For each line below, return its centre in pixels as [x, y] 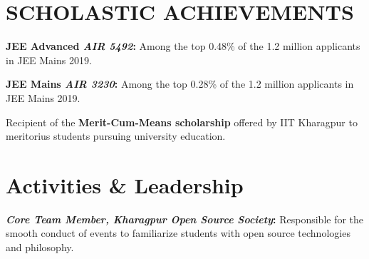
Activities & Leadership [125, 184]
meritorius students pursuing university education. [116, 136]
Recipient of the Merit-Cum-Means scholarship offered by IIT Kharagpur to [182, 122]
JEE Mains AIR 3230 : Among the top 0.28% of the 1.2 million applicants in [180, 84]
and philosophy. [40, 247]
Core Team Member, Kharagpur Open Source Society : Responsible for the [185, 219]
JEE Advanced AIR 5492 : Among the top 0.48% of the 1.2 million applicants [183, 46]
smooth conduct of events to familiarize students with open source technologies [178, 233]
